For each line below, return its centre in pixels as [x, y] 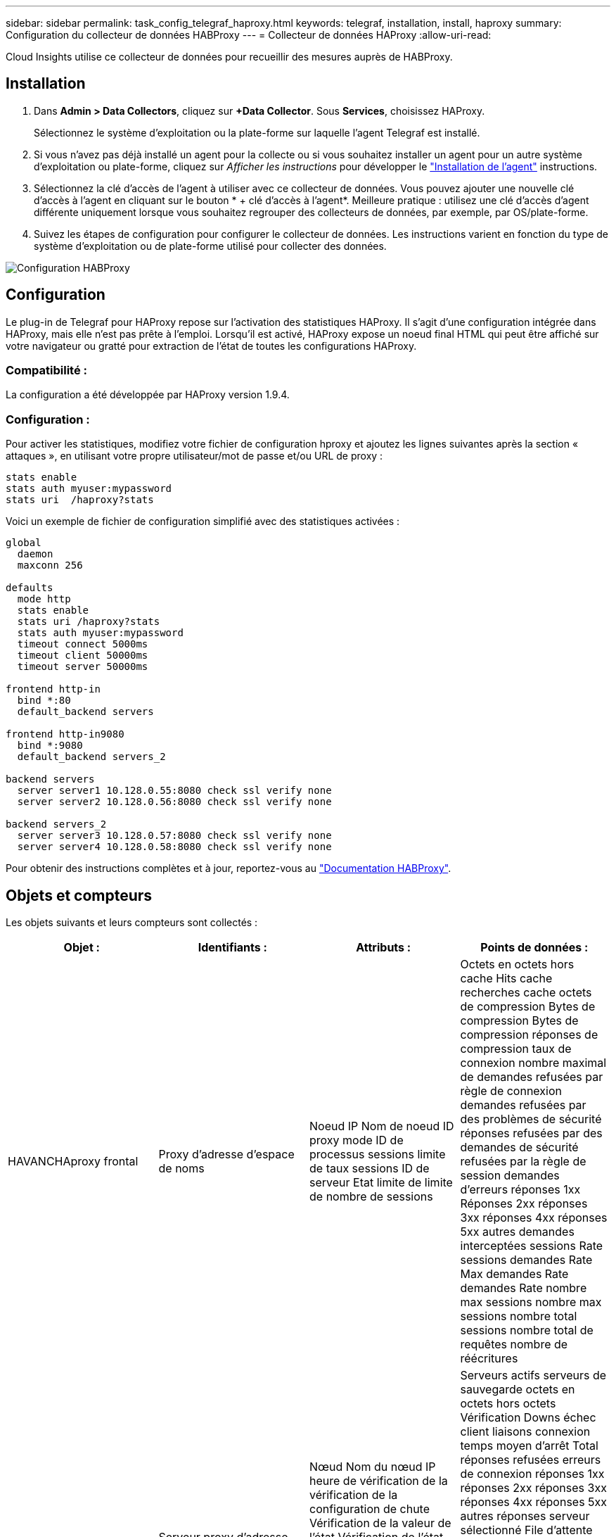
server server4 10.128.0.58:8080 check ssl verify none [174, 847]
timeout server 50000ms [83, 667]
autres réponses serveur [525, 1516]
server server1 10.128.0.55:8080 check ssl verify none [174, 791]
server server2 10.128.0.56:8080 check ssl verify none [174, 802]
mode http [44, 599]
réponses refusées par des [531, 1133]
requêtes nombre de [514, 1345]
